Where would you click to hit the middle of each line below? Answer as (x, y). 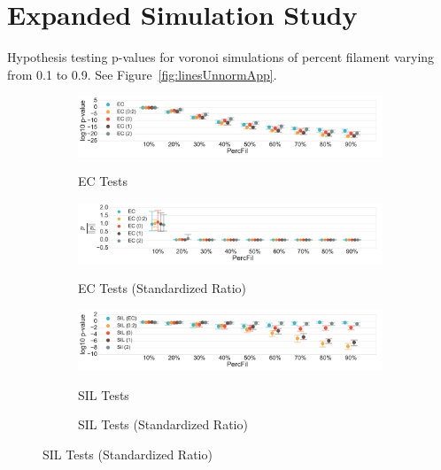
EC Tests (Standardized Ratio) (162, 288)
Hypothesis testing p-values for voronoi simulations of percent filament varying (221, 57)
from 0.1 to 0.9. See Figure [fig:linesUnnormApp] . (142, 74)
